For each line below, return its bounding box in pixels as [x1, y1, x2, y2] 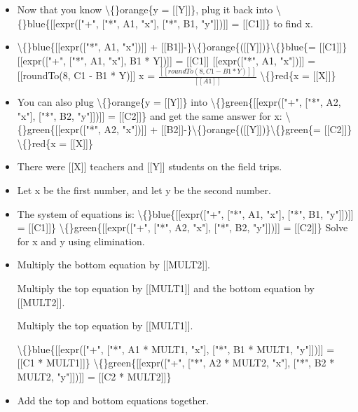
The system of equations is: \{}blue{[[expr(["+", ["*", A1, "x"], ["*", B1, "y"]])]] [17, 206, 354, 221]
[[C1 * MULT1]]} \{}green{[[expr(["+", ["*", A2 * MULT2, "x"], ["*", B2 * [17, 355, 335, 370]
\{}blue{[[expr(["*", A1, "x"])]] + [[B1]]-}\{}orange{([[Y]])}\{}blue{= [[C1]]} [17, 39, 347, 54]
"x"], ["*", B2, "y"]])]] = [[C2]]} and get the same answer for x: [17, 108, 282, 123]
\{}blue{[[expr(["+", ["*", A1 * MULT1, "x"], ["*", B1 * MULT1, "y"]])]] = [17, 341, 335, 356]
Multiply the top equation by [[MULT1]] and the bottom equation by [17, 280, 315, 295]
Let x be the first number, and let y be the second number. [17, 182, 271, 197]
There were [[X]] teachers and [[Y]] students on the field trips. [17, 159, 282, 174]
